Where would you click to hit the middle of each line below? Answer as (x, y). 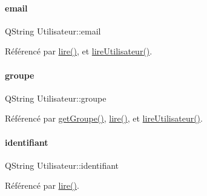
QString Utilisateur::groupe (56, 98)
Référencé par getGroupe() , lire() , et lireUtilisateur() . (104, 118)
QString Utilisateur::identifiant (62, 165)
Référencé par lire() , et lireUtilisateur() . (79, 51)
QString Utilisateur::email (53, 31)
